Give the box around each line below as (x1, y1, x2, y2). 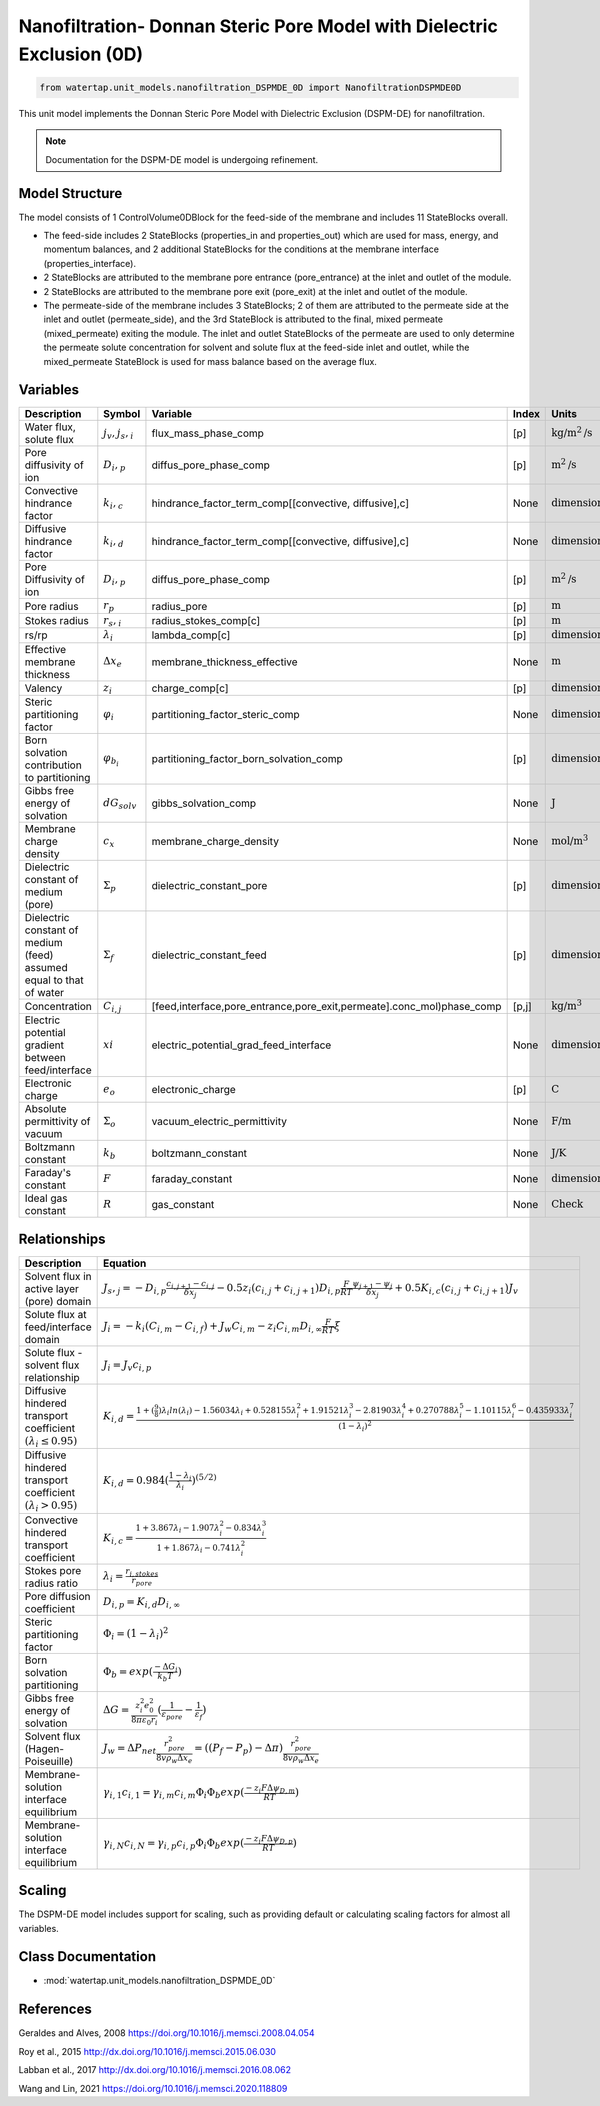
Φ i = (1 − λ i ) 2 (103, 1625, 169, 1642)
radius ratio (24, 1576, 79, 1590)
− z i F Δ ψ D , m (245, 1782, 295, 1795)
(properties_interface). (43, 257, 137, 269)
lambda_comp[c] (151, 628, 231, 642)
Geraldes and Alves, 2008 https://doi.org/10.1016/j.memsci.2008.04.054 (18, 2027, 315, 2039)
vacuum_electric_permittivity (151, 1115, 287, 1129)
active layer (24, 1281, 80, 1295)
